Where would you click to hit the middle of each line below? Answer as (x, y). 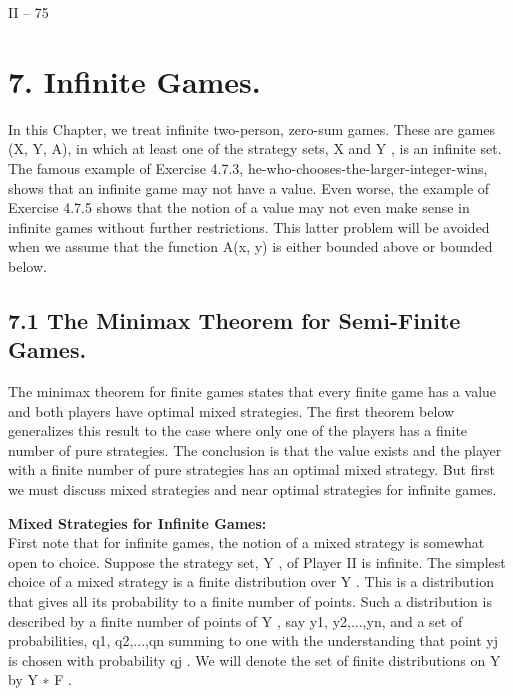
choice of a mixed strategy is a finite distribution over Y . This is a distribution (251, 581)
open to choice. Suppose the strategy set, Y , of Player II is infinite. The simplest (257, 561)
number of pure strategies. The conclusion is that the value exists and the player (255, 449)
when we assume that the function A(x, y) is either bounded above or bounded (250, 246)
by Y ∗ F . (40, 679)
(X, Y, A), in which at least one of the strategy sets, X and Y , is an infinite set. (255, 148)
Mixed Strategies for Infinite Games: (137, 522)
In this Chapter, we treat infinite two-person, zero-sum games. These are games (252, 128)
